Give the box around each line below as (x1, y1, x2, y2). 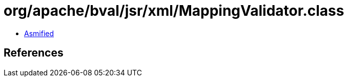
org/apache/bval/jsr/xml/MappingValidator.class (4, 2, 344, 19)
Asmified (24, 29, 54, 38)
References (4, 46, 64, 60)
